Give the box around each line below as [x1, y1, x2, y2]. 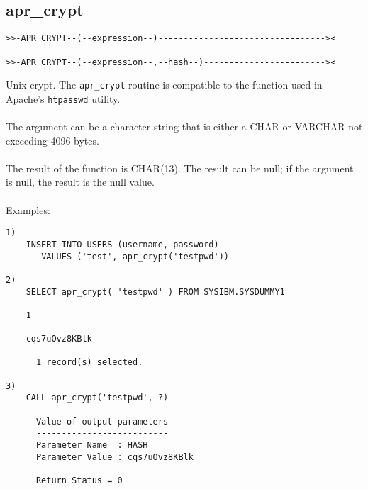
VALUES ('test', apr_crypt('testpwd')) [41, 251, 229, 262]
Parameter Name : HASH [35, 440, 148, 451]
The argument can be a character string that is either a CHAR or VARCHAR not [6, 119, 363, 134]
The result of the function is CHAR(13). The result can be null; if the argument [6, 160, 354, 175]
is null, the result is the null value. [6, 174, 155, 189]
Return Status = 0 [35, 476, 123, 486]
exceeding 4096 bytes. [6, 133, 99, 147]
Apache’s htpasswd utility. [6, 91, 121, 106]
